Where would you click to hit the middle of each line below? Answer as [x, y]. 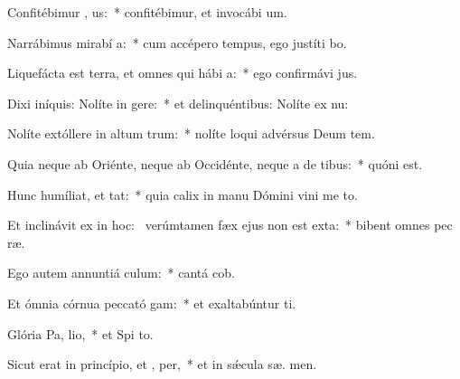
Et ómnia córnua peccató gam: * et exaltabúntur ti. [152, 303]
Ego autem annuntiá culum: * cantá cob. [121, 273]
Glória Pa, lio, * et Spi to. [80, 333]
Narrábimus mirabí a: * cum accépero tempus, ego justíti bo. [177, 42]
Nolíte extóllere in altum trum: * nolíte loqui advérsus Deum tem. [191, 133]
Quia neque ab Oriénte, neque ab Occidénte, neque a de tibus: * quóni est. [215, 163]
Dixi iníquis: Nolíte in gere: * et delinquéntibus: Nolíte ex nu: [178, 103]
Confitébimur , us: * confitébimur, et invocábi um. [147, 12]
